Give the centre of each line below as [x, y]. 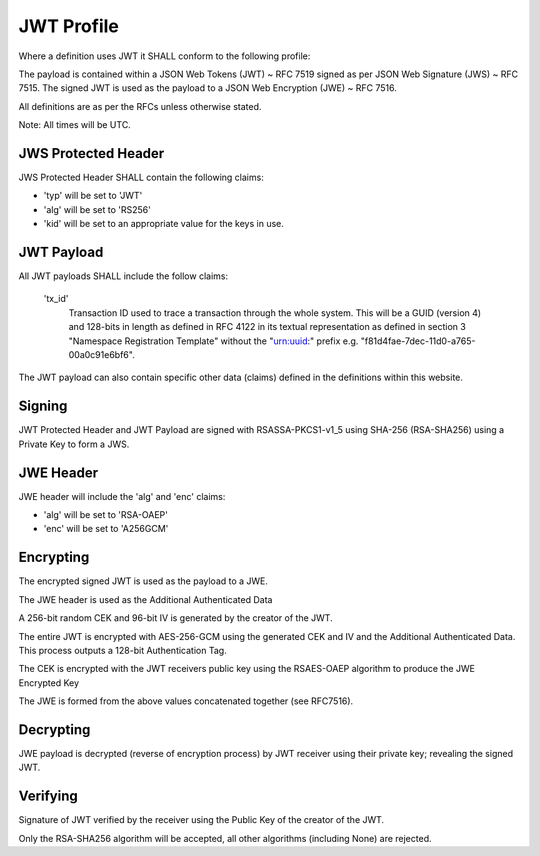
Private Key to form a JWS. [74, 444]
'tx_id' [56, 299]
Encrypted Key [49, 682]
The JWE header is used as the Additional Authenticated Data [145, 599]
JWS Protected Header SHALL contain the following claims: [141, 177]
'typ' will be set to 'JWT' [93, 196]
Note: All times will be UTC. [75, 125]
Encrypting [54, 557]
